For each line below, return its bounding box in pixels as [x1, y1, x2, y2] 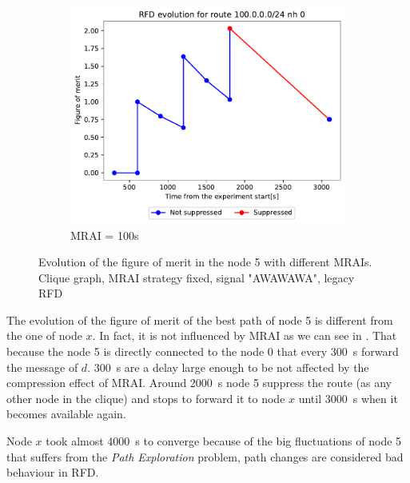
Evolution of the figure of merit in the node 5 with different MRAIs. [38, 253, 372, 270]
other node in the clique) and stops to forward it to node [6, 389, 285, 406]
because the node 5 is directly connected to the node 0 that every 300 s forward [6, 343, 399, 360]
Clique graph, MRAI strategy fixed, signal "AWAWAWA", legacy [38, 269, 355, 285]
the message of [6, 358, 78, 375]
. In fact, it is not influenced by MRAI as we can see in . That [92, 327, 397, 344]
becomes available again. [6, 405, 126, 422]
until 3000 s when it [298, 389, 398, 406]
